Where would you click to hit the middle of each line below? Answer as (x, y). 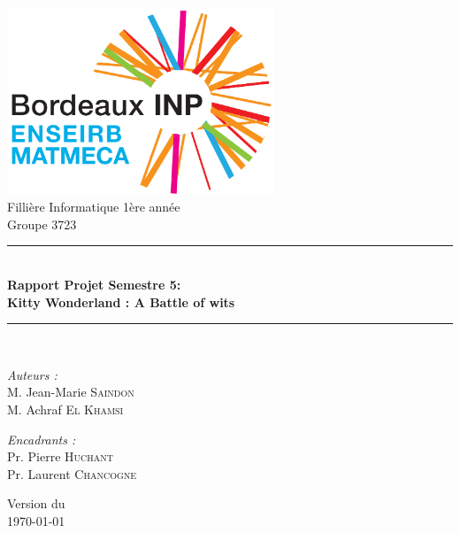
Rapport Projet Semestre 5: (94, 284)
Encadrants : (42, 439)
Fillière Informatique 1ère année (94, 207)
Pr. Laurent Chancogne (72, 473)
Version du (36, 503)
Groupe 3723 (42, 224)
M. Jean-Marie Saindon (71, 392)
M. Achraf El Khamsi (65, 409)
